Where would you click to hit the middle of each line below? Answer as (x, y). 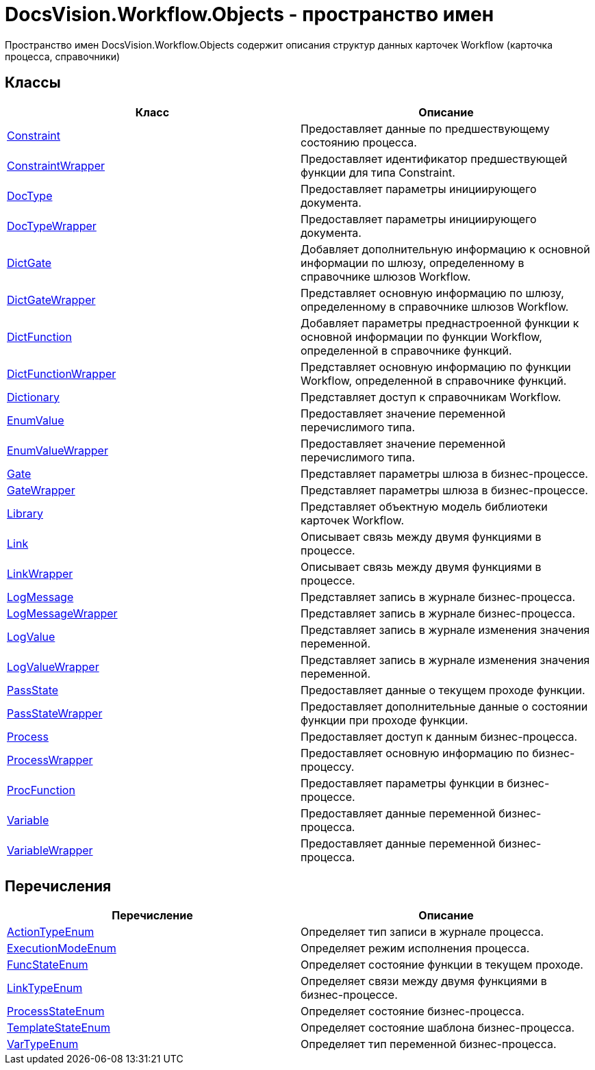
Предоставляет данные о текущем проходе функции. (443, 690)
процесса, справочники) (63, 56)
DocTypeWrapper (52, 226)
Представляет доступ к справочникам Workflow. (431, 397)
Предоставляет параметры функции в (402, 783)
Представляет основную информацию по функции (436, 367)
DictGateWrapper (51, 300)
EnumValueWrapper (58, 450)
